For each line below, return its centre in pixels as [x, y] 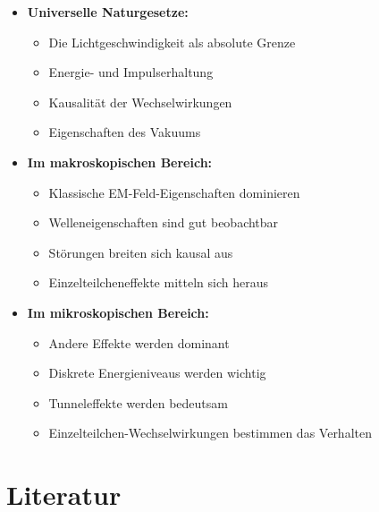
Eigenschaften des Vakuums [125, 132]
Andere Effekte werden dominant [139, 342]
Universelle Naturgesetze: [108, 12]
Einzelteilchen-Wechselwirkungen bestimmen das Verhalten [210, 433]
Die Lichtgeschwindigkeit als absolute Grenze [172, 42]
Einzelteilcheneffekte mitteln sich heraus [158, 282]
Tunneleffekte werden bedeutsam [138, 402]
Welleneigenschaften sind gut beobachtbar [164, 222]
